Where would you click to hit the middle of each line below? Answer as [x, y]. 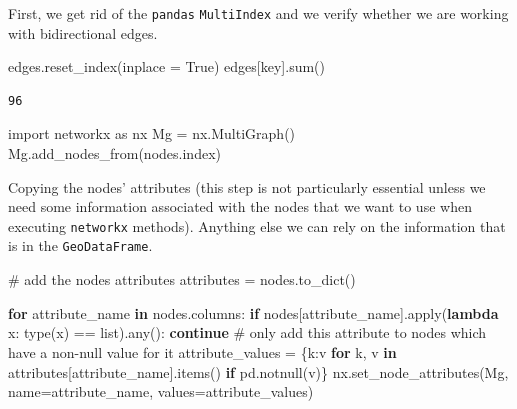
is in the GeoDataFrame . [80, 245]
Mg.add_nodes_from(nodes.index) [114, 153]
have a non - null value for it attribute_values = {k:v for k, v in [202, 351]
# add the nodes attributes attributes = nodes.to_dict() [182, 279]
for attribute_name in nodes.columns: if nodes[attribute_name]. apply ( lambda [253, 312]
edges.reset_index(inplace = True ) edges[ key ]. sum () [167, 66]
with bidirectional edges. [83, 32]
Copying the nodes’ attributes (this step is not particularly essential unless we [247, 186]
